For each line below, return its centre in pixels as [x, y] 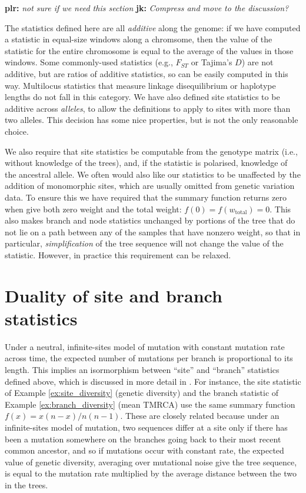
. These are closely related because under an [200, 416]
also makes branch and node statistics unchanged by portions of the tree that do [150, 220]
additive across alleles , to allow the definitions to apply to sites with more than [148, 108]
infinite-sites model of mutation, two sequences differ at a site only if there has [146, 427]
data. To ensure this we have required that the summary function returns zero [146, 197]
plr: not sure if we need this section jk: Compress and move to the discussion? [147, 8]
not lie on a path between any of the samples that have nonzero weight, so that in [153, 231]
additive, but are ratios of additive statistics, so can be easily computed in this [147, 73]
